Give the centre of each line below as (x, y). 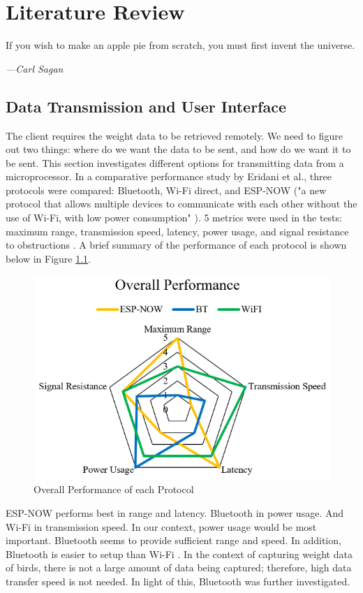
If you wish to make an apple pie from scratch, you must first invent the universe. (180, 45)
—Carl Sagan (35, 68)
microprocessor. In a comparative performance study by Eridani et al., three (169, 176)
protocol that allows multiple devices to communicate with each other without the (181, 204)
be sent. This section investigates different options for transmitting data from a (175, 162)
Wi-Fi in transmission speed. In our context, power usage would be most (161, 526)
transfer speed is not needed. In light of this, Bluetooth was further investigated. (178, 581)
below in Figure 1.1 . (48, 258)
